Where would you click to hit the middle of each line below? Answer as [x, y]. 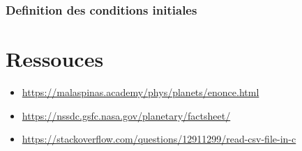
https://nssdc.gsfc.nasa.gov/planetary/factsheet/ [126, 115]
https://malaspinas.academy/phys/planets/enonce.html [141, 92]
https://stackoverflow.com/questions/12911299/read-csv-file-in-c [159, 139]
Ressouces [55, 59]
